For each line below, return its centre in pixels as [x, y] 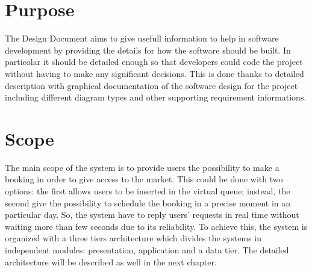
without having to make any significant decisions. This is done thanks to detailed [154, 73]
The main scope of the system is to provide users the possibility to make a [142, 167]
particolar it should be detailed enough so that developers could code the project [154, 62]
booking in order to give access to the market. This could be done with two [144, 179]
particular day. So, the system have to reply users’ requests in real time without [152, 215]
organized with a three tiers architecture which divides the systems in [133, 238]
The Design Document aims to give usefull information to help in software [142, 38]
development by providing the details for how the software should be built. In [148, 50]
